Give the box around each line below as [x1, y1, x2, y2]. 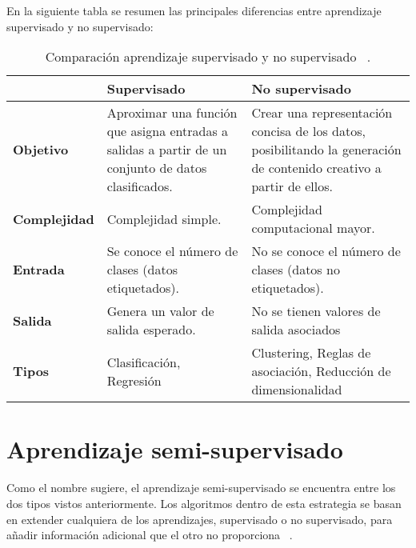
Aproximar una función [106, 103, 238, 122]
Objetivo [13, 140, 69, 159]
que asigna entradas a [106, 122, 229, 141]
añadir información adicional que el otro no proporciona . [6, 526, 293, 543]
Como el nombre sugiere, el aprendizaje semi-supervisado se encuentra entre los [6, 479, 396, 496]
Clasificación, [106, 352, 181, 371]
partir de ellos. [251, 177, 333, 196]
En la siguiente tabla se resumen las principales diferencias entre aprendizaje [6, 2, 382, 18]
